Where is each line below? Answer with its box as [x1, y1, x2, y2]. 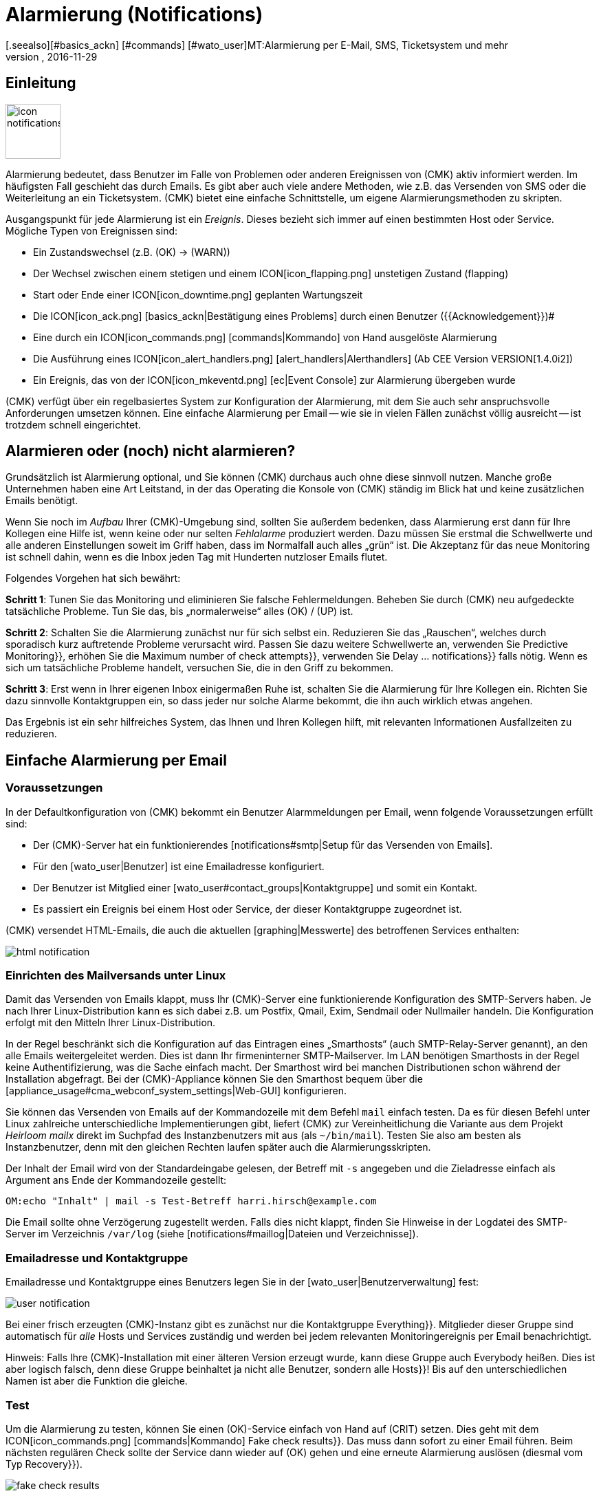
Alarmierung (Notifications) [6, 3, 263, 26]
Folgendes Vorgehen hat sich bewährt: [6, 572, 181, 585]
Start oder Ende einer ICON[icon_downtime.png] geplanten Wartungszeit [33, 288, 363, 301]
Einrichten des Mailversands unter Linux [6, 968, 226, 983]
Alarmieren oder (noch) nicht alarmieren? [6, 442, 296, 460]
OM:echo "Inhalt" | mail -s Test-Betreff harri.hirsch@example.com [6, 1195, 377, 1207]
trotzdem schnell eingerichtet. [6, 418, 141, 431]
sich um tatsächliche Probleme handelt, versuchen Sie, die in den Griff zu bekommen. [6, 662, 394, 674]
